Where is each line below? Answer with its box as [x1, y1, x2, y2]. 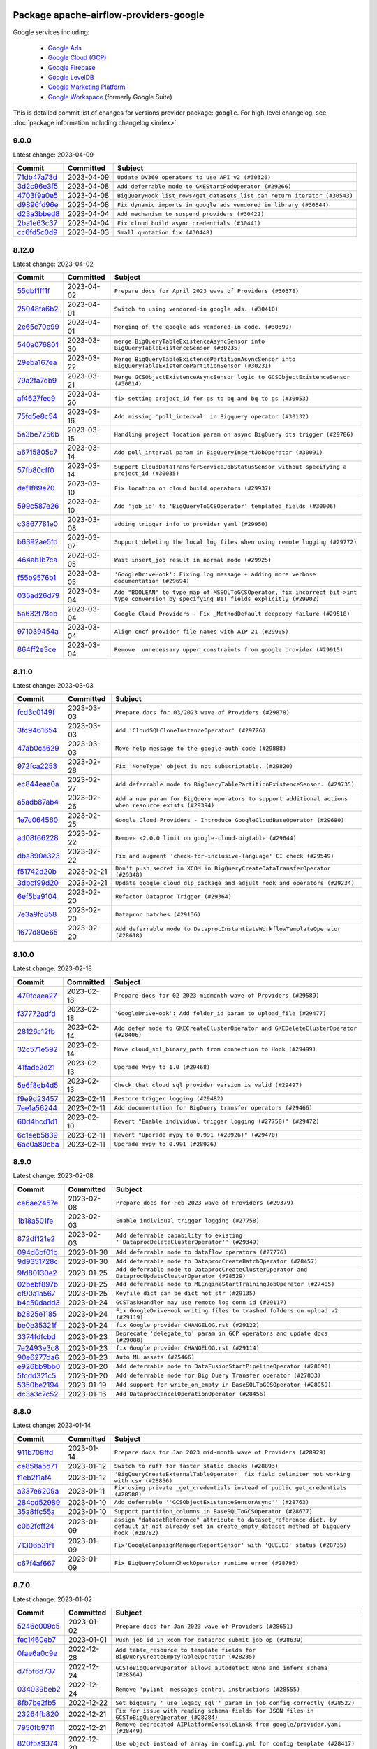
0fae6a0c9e [17, 1648, 58, 1658]
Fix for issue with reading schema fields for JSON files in [115, 1707, 314, 1715]
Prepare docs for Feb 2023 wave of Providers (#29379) [115, 1199, 294, 1207]
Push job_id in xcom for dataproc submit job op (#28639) [115, 1636, 304, 1643]
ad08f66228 [17, 833, 59, 843]
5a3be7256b [17, 430, 59, 439]
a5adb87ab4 [17, 798, 59, 807]
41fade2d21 [17, 1062, 55, 1072]
